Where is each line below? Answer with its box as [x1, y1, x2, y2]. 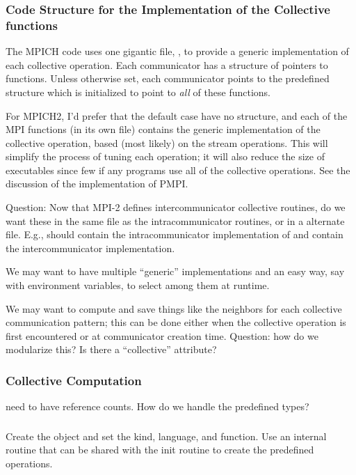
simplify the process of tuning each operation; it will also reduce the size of [6, 149, 325, 164]
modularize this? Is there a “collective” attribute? [6, 342, 217, 357]
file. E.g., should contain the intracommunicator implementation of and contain [6, 227, 343, 242]
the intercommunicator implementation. [6, 240, 175, 255]
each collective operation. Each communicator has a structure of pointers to [6, 57, 328, 72]
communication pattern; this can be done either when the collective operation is [6, 315, 346, 329]
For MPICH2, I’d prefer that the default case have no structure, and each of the [6, 108, 348, 123]
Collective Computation [6, 371, 142, 389]
